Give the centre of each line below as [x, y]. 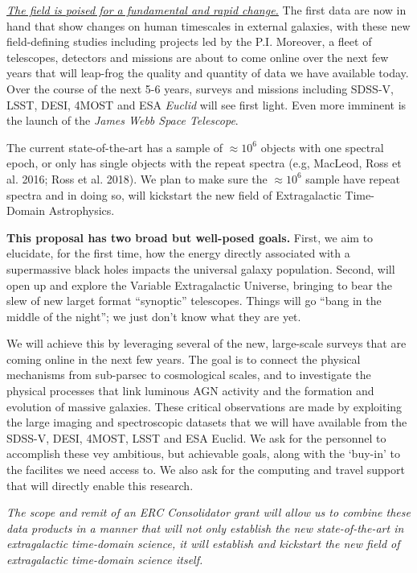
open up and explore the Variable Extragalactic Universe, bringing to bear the [200, 284]
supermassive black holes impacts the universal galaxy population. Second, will [201, 268]
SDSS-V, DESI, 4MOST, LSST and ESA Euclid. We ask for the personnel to [196, 437]
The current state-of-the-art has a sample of [115, 147]
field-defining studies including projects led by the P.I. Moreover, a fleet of [189, 41]
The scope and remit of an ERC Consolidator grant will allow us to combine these [208, 512]
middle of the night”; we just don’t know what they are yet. [154, 316]
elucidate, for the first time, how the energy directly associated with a [178, 253]
